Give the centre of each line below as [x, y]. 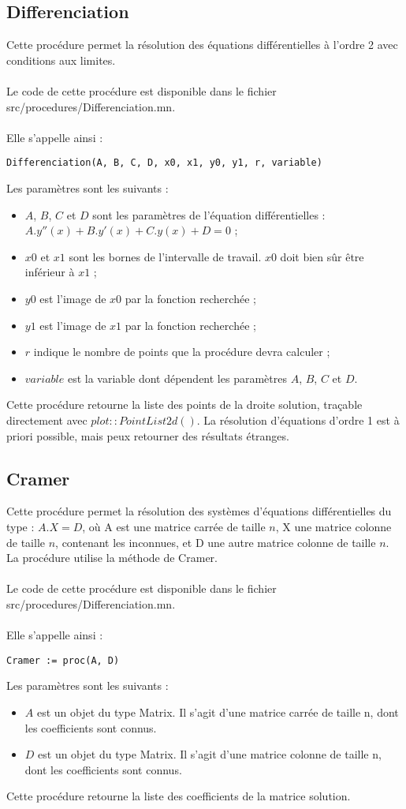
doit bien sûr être [322, 256]
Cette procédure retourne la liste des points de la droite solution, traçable [184, 404]
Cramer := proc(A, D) [63, 660]
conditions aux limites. [61, 60]
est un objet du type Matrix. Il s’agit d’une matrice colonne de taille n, [210, 754]
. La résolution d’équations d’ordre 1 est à [298, 419]
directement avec [47, 419]
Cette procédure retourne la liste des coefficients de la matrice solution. [179, 796]
